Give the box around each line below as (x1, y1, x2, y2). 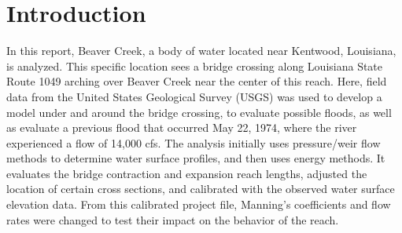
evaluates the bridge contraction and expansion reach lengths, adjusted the (6, 165, 367, 181)
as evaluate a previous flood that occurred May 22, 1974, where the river (6, 119, 357, 136)
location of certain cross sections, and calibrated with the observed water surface (6, 180, 395, 197)
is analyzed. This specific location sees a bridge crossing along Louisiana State (6, 57, 383, 74)
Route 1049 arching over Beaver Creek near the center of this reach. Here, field (6, 73, 387, 89)
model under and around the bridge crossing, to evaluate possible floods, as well (6, 104, 392, 120)
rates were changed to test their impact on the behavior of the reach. (6, 211, 339, 228)
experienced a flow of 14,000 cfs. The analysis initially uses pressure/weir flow (6, 134, 381, 151)
